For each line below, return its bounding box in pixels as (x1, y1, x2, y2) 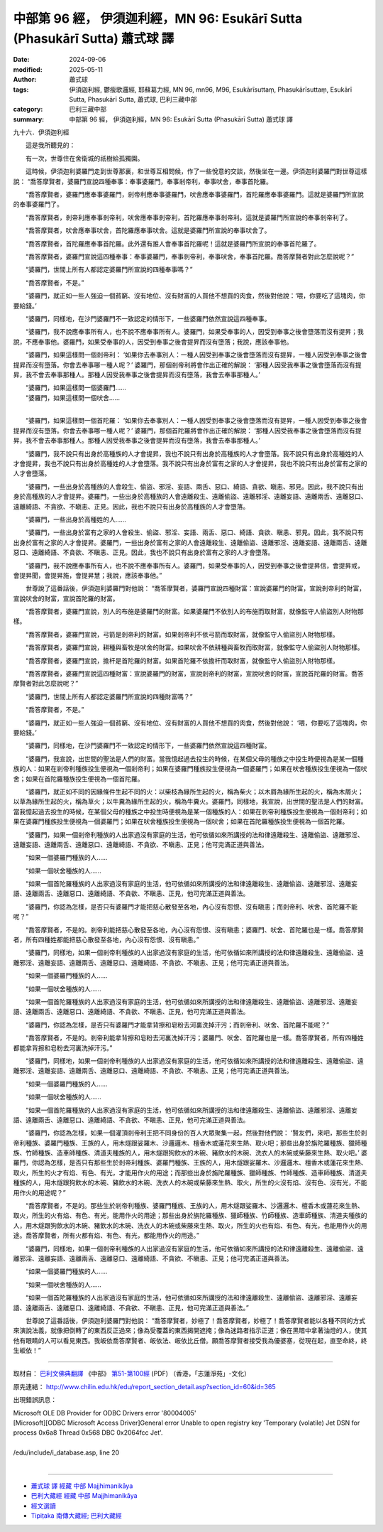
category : (13, 105, 43, 114)
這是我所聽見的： (25, 141, 76, 149)
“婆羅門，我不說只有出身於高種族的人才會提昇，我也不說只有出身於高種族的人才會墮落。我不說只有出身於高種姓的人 (25, 449, 365, 458)
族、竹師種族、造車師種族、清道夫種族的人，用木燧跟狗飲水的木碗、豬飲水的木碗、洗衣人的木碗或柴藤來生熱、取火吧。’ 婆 (13, 1148, 368, 1158)
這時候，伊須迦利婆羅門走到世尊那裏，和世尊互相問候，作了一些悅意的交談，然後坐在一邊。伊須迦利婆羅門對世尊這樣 (25, 167, 367, 176)
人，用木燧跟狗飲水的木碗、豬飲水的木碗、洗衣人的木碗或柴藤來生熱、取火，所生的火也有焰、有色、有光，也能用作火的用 (13, 1221, 367, 1229)
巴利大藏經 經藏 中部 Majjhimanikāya (30, 1491, 138, 1500)
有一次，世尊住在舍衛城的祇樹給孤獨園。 (25, 153, 144, 163)
